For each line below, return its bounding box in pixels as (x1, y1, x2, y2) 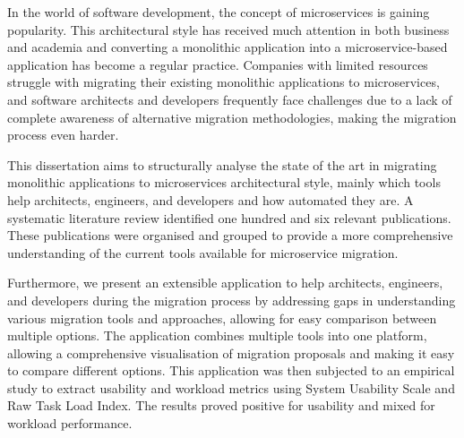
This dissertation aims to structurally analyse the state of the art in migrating (7, 155, 437, 174)
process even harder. (7, 125, 119, 144)
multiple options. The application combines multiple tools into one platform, (7, 326, 427, 345)
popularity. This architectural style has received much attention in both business (7, 20, 450, 39)
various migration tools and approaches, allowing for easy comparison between (7, 308, 437, 327)
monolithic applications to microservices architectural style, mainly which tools (7, 173, 441, 192)
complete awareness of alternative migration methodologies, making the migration (7, 107, 457, 126)
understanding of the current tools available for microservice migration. (7, 243, 399, 262)
